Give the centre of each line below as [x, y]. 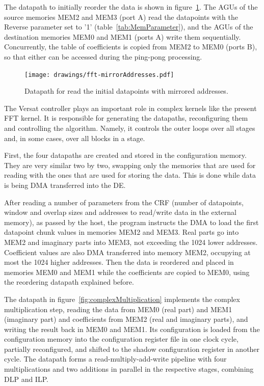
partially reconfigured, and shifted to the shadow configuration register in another [132, 349]
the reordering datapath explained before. [69, 282]
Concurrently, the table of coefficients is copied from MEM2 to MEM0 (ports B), [131, 47]
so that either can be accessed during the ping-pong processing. [103, 56]
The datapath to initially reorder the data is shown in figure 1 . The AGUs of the [131, 7]
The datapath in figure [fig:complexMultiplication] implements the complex [122, 299]
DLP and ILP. [26, 379]
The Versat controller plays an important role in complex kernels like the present [130, 108]
